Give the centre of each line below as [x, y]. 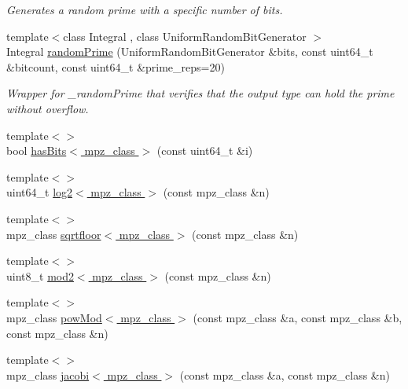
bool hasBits [37, 150]
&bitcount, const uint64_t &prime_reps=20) [116, 66]
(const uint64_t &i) [205, 150]
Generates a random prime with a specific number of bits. [145, 9]
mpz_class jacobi [48, 374]
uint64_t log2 [40, 192]
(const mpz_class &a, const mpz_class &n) [285, 374]
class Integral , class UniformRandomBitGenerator [185, 36]
